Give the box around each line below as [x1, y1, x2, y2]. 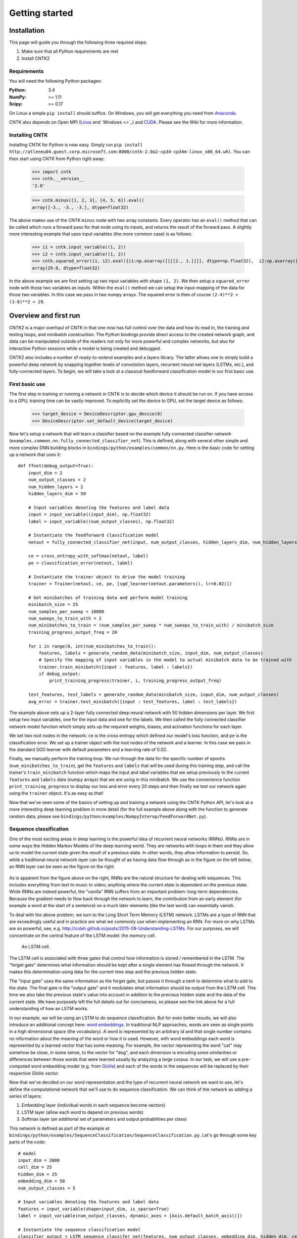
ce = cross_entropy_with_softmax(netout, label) [28, 553, 148, 559]
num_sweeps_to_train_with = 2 [28, 616, 101, 621]
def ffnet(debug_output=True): [18, 463, 94, 469]
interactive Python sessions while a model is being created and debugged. [9, 345, 161, 351]
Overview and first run [9, 311, 80, 320]
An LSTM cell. [21, 944, 50, 950]
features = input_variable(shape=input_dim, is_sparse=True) [18, 1206, 169, 1212]
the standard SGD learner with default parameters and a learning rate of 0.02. [9, 747, 168, 752]
